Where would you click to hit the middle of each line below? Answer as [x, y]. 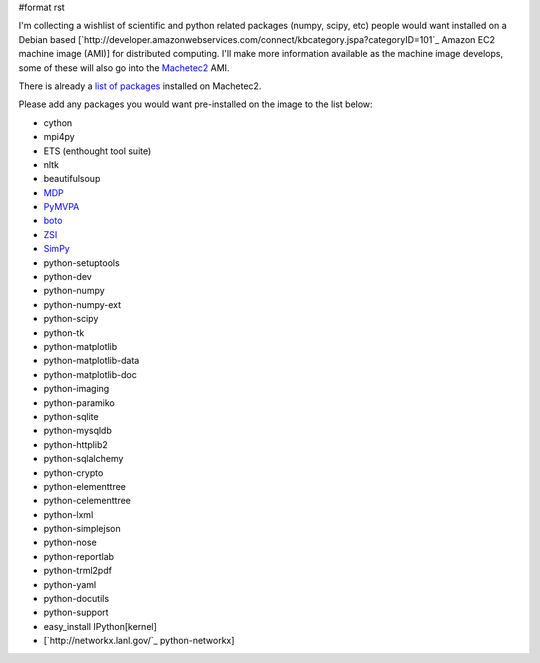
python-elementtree [85, 486]
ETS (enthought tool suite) [97, 151]
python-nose [70, 542]
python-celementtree [87, 501]
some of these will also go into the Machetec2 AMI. [124, 67]
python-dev [67, 277]
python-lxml [68, 514]
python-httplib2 [76, 444]
